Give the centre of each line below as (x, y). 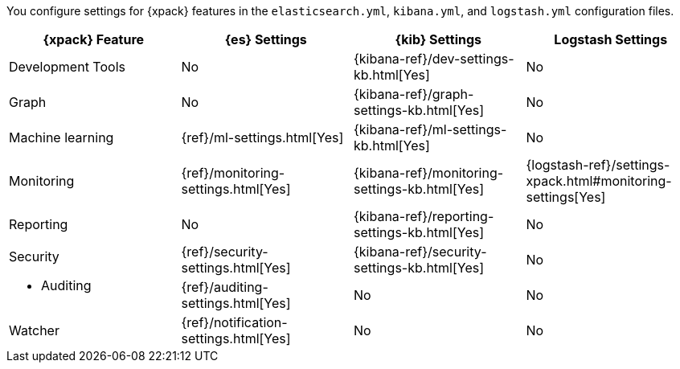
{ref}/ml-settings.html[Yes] (262, 137)
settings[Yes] (566, 197)
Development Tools (67, 67)
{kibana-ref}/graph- (414, 94)
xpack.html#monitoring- (599, 181)
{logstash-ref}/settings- (598, 165)
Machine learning (61, 137)
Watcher (34, 330)
